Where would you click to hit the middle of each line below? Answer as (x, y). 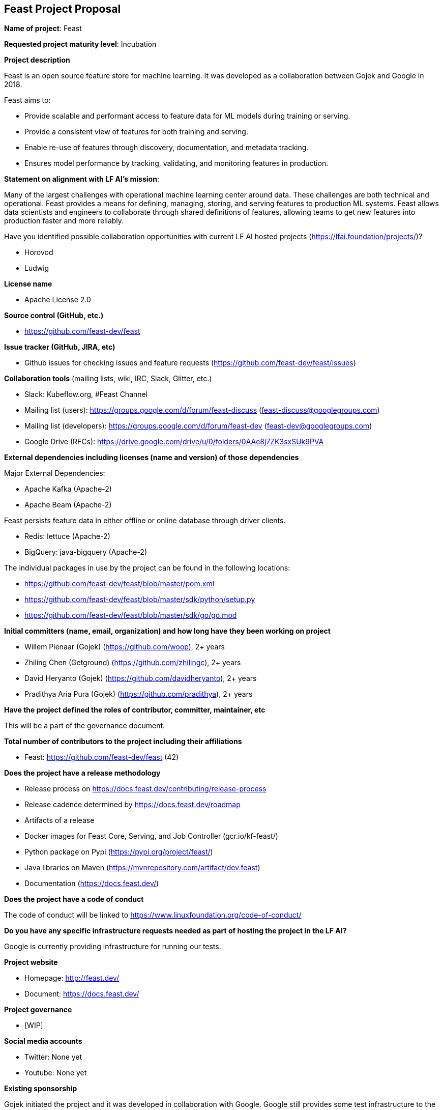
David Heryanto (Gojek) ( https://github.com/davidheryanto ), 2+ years (141, 678)
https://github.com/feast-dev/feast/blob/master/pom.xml (120, 584)
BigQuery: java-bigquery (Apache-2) (86, 552)
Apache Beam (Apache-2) (68, 505)
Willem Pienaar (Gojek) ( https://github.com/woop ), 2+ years (125, 647)
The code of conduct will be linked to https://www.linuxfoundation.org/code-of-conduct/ (153, 915)
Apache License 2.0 (58, 300)
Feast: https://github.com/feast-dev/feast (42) (102, 757)
